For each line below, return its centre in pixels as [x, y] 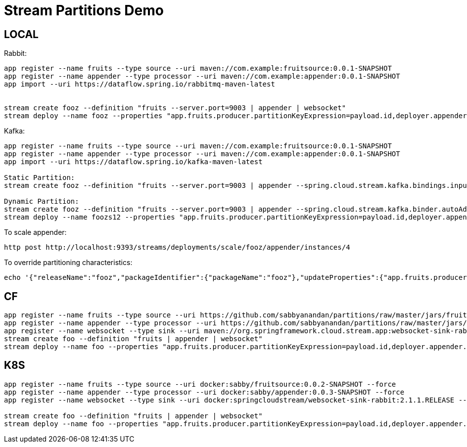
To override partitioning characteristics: [68, 263]
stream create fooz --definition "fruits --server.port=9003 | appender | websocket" [175, 108]
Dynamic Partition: [42, 201]
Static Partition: [40, 178]
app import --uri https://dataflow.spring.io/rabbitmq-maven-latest [140, 84]
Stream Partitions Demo [84, 10]
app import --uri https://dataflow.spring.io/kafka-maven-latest [133, 162]
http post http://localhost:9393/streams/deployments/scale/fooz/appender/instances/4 [177, 247]
